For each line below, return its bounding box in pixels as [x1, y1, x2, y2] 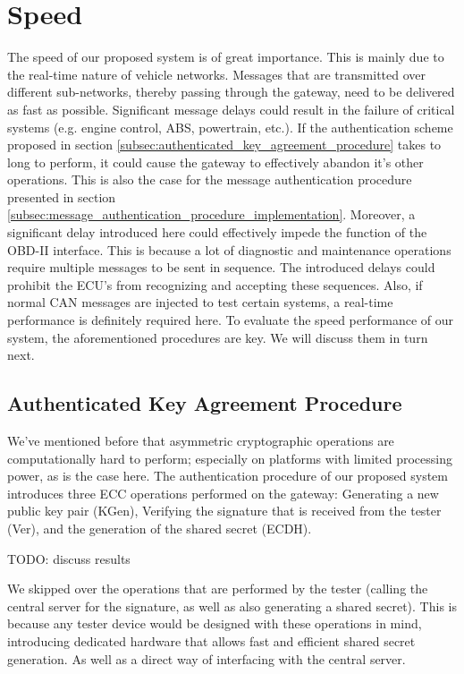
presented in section [7, 187, 116, 206]
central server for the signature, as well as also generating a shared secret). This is [7, 596, 457, 615]
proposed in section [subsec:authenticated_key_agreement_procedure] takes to [7, 135, 442, 154]
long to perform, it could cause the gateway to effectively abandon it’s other [7, 152, 424, 171]
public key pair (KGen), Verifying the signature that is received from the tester [7, 501, 442, 520]
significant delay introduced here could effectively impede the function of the [7, 223, 427, 242]
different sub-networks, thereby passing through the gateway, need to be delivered [7, 82, 455, 101]
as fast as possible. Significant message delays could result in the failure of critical [7, 99, 455, 118]
